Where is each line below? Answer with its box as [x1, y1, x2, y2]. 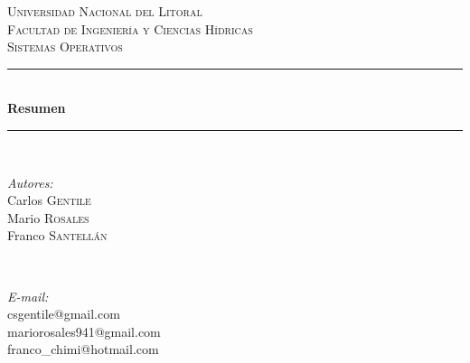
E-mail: [7, 286, 49, 305]
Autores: [7, 172, 53, 191]
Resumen [7, 98, 66, 117]
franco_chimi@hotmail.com [7, 340, 159, 358]
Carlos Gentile [7, 191, 91, 209]
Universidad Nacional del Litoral [7, 2, 202, 20]
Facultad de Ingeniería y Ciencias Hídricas [7, 19, 253, 38]
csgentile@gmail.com [7, 304, 120, 323]
